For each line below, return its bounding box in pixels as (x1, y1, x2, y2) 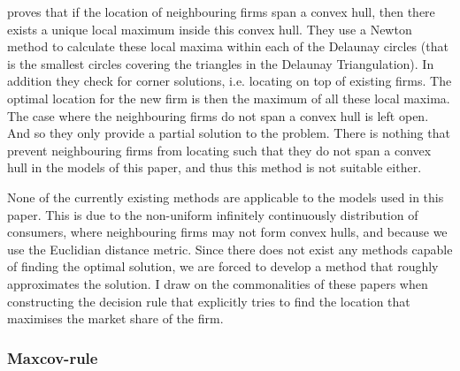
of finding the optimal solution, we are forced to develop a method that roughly (7, 257, 439, 276)
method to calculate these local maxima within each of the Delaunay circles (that (7, 37, 448, 56)
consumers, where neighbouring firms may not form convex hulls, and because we (7, 223, 448, 241)
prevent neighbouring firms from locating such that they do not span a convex (7, 140, 432, 159)
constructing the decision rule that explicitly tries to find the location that (7, 291, 410, 310)
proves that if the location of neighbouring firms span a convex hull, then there (7, 3, 435, 20)
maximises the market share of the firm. (7, 309, 224, 328)
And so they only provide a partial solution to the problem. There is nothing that (7, 124, 450, 142)
